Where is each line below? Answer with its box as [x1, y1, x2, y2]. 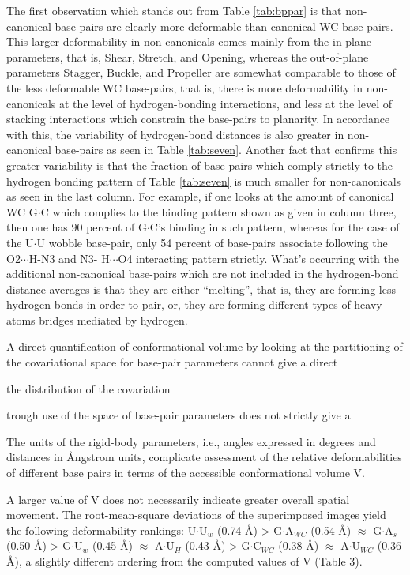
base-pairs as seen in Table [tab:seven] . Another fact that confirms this [55, 141, 397, 158]
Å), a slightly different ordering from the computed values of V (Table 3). [6, 553, 363, 569]
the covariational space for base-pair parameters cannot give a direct [6, 354, 338, 370]
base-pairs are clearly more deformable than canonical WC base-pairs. [55, 17, 393, 34]
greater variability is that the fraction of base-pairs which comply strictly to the [6, 156, 393, 173]
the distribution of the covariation [6, 380, 171, 396]
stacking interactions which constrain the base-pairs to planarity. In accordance [6, 111, 390, 127]
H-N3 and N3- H [28, 250, 110, 266]
